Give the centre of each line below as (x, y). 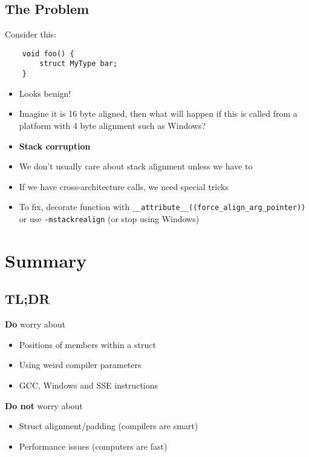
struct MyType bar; (79, 64)
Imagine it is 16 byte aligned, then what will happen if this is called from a (158, 113)
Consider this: (31, 34)
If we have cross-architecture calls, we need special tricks (124, 186)
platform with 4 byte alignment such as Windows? (112, 125)
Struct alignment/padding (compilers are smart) (109, 426)
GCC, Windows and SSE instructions (89, 385)
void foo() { (48, 54)
